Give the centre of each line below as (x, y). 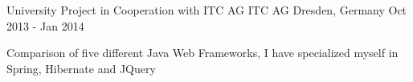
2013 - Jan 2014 (45, 25)
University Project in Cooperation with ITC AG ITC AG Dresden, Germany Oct (207, 10)
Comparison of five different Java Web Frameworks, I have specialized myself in (202, 53)
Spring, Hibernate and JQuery (81, 68)
